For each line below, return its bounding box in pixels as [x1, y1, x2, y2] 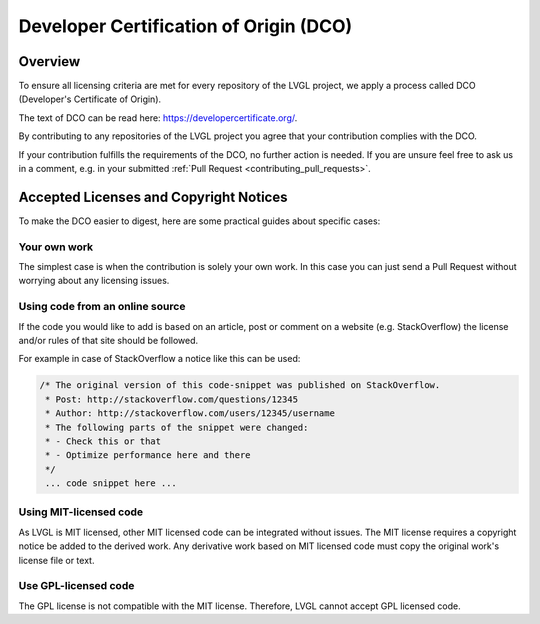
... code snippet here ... [45, 478, 177, 489]
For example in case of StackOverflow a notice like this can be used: [18, 353, 301, 365]
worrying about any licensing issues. [18, 275, 170, 287]
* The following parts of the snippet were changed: [45, 421, 309, 433]
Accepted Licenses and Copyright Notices [18, 188, 288, 205]
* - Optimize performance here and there [45, 450, 251, 461]
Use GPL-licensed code [18, 579, 135, 593]
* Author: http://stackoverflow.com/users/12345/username [45, 408, 335, 419]
